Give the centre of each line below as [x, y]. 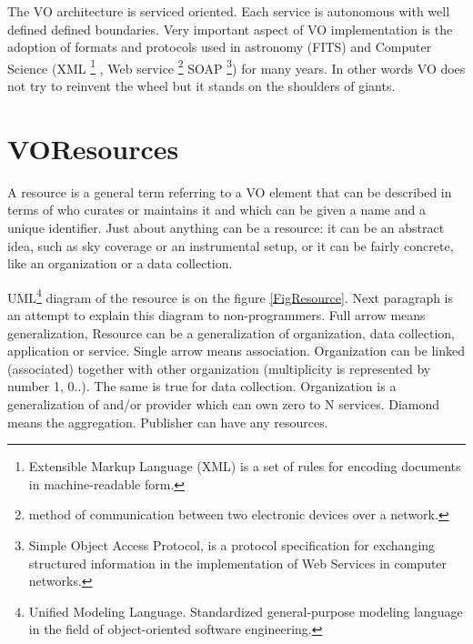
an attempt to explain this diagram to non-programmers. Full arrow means [216, 314]
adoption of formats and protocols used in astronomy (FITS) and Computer [220, 47]
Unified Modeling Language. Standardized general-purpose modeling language [246, 611]
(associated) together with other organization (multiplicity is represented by [219, 368]
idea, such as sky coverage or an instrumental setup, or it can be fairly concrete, [231, 245]
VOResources [93, 148]
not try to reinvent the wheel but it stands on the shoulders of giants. [201, 86]
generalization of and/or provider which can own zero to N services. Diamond [224, 403]
